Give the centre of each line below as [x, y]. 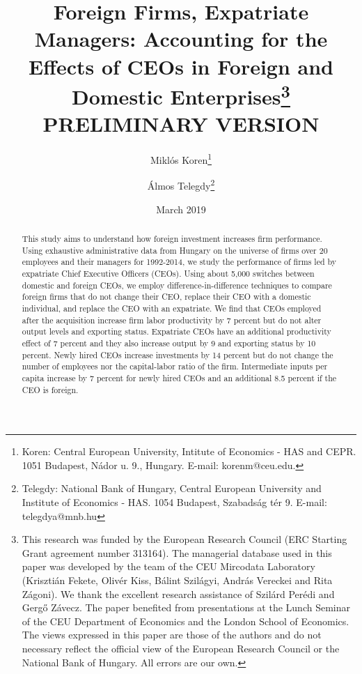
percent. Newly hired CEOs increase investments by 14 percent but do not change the [178, 354]
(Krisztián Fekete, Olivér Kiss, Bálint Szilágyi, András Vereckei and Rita [177, 580]
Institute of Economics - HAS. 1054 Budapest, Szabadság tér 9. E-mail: [174, 502]
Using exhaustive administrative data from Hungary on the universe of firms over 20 [175, 250]
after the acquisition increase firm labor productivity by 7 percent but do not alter [172, 320]
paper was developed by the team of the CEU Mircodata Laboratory [168, 566]
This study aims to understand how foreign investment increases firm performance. [172, 239]
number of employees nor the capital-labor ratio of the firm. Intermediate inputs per [175, 366]
